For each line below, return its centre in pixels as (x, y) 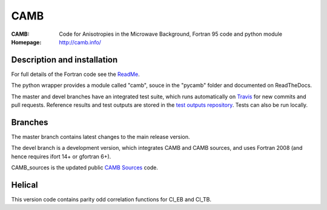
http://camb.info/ (80, 42)
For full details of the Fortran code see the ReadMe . (75, 74)
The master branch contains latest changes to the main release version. (101, 137)
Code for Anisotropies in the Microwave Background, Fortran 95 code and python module (171, 34)
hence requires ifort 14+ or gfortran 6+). (61, 156)
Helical (25, 185)
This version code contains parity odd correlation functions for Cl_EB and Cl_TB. (111, 199)
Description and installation (64, 60)
